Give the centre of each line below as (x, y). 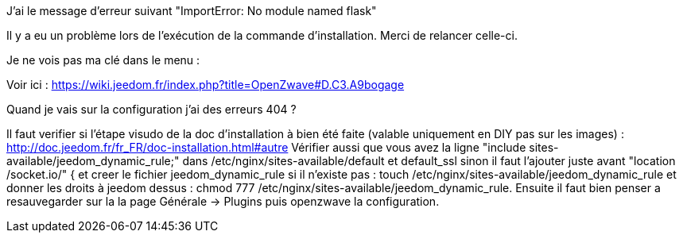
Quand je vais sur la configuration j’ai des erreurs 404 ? (151, 109)
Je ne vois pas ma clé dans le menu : (103, 60)
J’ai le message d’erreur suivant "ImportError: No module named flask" (192, 11)
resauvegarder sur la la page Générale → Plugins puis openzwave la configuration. (223, 201)
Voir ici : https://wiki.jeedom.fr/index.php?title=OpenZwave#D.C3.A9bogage (206, 85)
